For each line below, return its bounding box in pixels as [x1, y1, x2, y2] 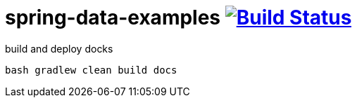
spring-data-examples [5, 6, 221, 29]
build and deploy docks [5, 42, 113, 55]
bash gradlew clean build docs [5, 64, 177, 76]
